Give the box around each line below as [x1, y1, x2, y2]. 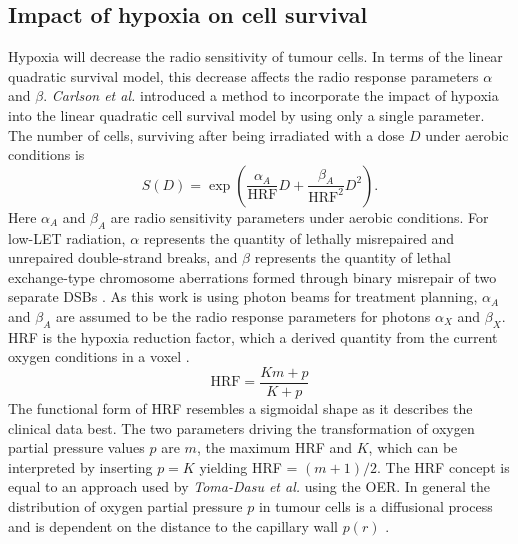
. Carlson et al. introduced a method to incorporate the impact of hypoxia [43, 85, 499, 106]
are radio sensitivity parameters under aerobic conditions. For [110, 206, 489, 227]
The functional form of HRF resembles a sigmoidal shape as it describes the [8, 397, 473, 418]
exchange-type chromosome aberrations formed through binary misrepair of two [8, 266, 497, 287]
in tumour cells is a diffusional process [258, 495, 493, 516]
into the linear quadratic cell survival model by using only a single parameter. [8, 104, 485, 125]
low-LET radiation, [8, 227, 126, 248]
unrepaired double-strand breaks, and [8, 247, 238, 268]
